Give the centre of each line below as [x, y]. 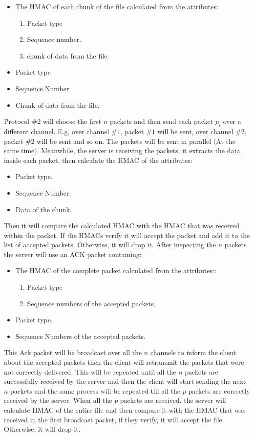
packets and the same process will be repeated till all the [95, 390]
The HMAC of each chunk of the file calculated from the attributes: [117, 6]
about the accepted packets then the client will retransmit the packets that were [124, 362]
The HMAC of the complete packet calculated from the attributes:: [116, 270]
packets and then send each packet [161, 121]
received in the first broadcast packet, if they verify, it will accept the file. [114, 419]
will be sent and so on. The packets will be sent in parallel [124, 141]
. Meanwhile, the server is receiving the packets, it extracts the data [138, 150]
